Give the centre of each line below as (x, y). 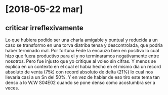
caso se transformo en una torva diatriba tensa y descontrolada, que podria (84, 45)
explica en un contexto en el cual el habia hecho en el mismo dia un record (83, 67)
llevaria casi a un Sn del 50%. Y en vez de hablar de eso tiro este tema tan (83, 77)
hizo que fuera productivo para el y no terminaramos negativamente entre (82, 56)
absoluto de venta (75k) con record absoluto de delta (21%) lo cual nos (79, 72)
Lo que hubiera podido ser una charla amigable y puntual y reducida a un (81, 40)
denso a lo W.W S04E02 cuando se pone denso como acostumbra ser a (80, 82)
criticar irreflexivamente (44, 28)
